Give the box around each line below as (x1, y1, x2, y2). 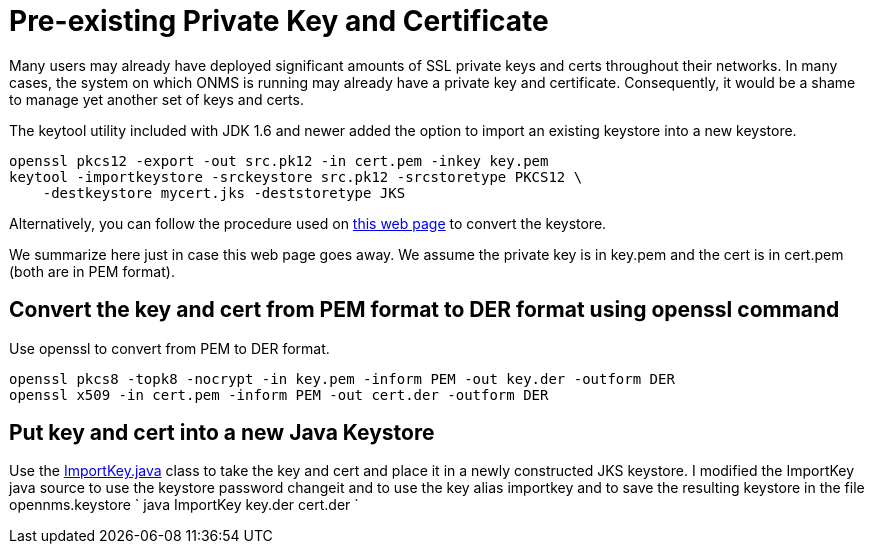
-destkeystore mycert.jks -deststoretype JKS (42, 184, 406, 201)
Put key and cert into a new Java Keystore (9, 420, 435, 446)
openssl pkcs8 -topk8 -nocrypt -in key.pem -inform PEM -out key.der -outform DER (9, 370, 675, 387)
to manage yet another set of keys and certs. (9, 90, 304, 108)
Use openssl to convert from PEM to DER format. (9, 339, 330, 357)
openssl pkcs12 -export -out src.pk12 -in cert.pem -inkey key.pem (9, 152, 549, 169)
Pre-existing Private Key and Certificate (9, 4, 549, 38)
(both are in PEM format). (9, 262, 175, 280)
